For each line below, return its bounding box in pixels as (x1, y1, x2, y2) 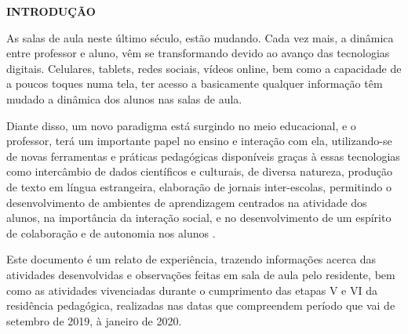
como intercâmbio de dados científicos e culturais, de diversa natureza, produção (6, 163, 393, 180)
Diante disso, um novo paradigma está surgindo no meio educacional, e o (6, 117, 356, 133)
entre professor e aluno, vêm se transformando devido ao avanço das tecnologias (6, 45, 390, 61)
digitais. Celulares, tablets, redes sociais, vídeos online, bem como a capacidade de (6, 60, 402, 76)
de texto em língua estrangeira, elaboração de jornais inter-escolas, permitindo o (6, 178, 392, 194)
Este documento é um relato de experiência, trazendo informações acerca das (6, 251, 377, 267)
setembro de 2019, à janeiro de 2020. (6, 312, 182, 329)
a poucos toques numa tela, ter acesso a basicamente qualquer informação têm (6, 75, 383, 92)
